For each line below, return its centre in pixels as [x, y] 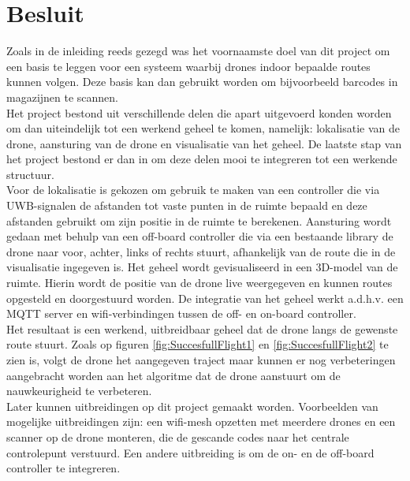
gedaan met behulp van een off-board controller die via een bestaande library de [200, 236]
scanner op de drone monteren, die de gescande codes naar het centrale [178, 436]
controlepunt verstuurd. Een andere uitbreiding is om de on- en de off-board [190, 452]
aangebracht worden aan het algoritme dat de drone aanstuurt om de [173, 375]
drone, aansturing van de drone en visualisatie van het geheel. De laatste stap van [204, 143]
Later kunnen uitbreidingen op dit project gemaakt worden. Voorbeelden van [192, 406]
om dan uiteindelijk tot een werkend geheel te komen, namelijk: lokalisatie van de [203, 128]
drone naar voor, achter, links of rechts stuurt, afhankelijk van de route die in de [201, 251]
